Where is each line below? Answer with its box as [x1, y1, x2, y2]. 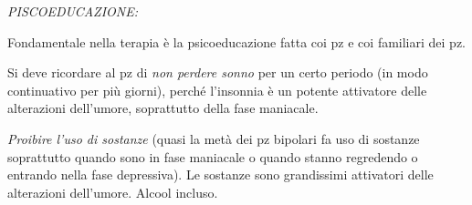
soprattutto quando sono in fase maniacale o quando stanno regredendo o [7, 147, 418, 166]
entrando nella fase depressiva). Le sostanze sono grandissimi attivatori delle [7, 165, 434, 184]
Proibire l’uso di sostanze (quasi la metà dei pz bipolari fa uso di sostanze [7, 128, 420, 148]
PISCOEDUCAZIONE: [7, 2, 138, 20]
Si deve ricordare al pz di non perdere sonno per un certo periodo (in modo [7, 63, 428, 82]
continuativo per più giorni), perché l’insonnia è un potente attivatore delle [7, 80, 427, 99]
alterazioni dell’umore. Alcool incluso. [7, 182, 218, 201]
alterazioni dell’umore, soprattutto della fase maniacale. [7, 98, 319, 118]
